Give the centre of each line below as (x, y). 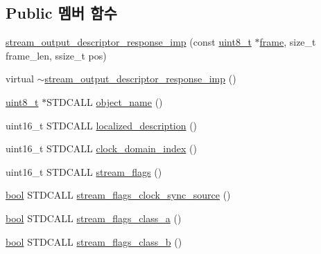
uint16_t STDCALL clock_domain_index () (101, 148)
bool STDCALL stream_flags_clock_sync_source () (118, 195)
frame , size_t (288, 42)
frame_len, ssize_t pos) (56, 55)
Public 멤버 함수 (61, 13)
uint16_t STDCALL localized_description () (102, 125)
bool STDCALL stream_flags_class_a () (94, 218)
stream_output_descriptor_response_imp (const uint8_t (129, 42)
